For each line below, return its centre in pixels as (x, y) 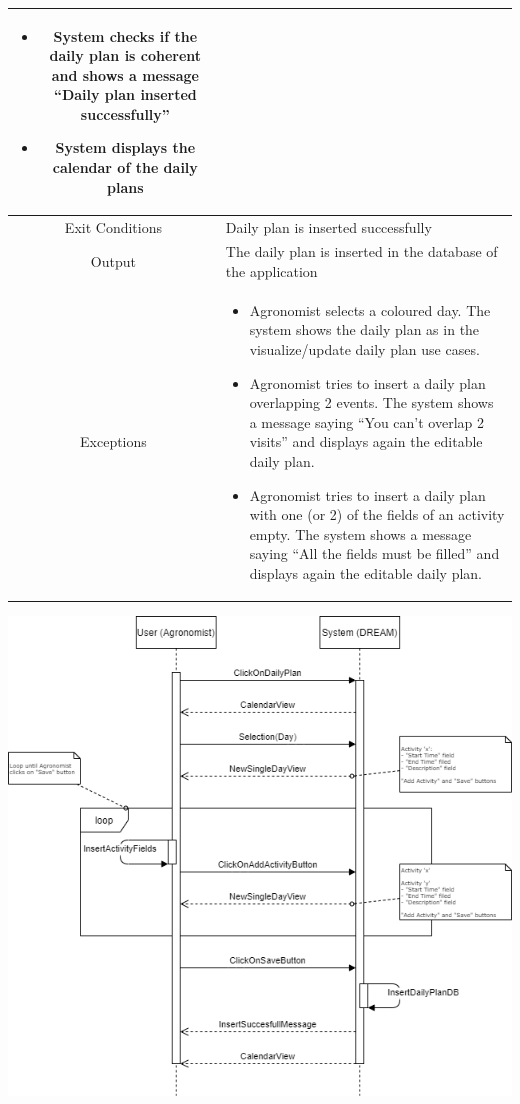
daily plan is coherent (125, 55)
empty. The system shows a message (360, 533)
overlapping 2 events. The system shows (371, 402)
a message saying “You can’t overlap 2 (367, 421)
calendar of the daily (125, 167)
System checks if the (125, 35)
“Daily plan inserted (125, 94)
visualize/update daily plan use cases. (364, 348)
